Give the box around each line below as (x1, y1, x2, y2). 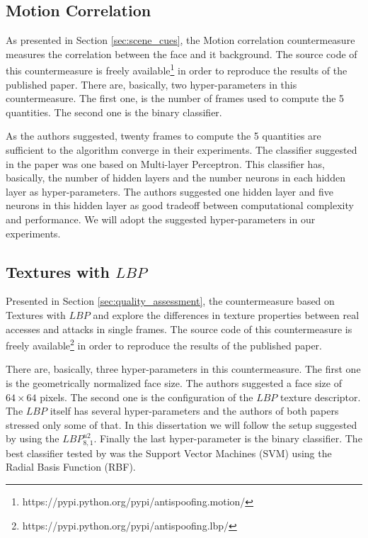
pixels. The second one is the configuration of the (40, 389, 253, 404)
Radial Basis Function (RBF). (6, 459, 136, 474)
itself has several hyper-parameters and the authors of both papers (50, 403, 339, 418)
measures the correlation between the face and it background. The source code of (6, 46, 357, 61)
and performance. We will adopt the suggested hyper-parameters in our (6, 211, 316, 226)
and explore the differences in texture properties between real (93, 307, 360, 322)
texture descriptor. (280, 389, 361, 404)
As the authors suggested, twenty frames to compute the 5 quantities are (6, 128, 321, 143)
